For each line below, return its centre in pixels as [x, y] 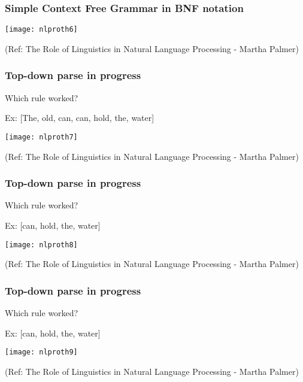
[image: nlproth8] [41, 245]
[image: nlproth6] [41, 30]
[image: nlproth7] [41, 137]
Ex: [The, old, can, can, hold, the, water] [80, 118]
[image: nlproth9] [41, 352]
